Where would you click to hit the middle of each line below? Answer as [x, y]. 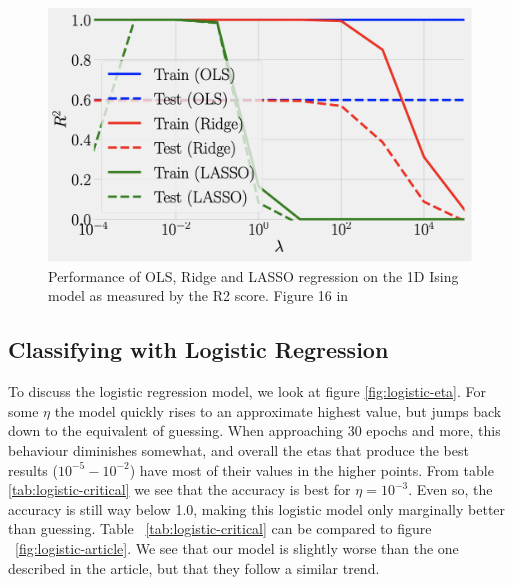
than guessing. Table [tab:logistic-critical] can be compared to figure [220, 528]
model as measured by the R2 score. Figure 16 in [198, 295]
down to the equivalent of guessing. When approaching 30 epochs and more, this [254, 430]
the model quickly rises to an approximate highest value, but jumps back [278, 410]
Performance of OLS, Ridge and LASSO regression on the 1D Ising [253, 275]
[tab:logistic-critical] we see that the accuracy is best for [179, 489]
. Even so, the [450, 489]
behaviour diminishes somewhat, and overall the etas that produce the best [238, 450]
